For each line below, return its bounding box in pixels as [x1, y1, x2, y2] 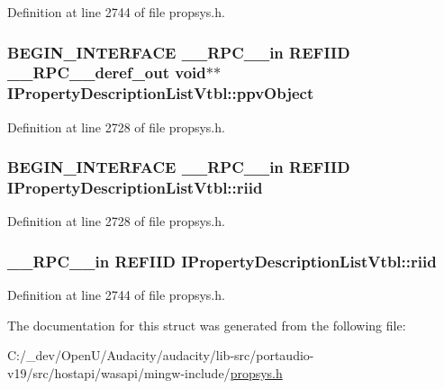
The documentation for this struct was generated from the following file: [7, 315, 406, 334]
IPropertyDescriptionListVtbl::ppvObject [7, 82, 314, 104]
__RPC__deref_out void [7, 61, 206, 84]
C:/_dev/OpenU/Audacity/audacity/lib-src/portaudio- [7, 346, 314, 365]
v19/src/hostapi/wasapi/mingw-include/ [7, 363, 231, 382]
